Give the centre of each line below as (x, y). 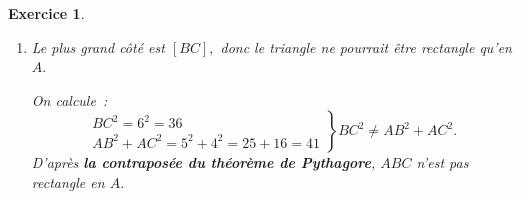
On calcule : (69, 99)
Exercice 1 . (46, 13)
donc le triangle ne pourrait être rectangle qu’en (366, 46)
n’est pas (442, 162)
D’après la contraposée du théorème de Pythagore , (203, 162)
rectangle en (68, 181)
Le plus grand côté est (98, 46)
